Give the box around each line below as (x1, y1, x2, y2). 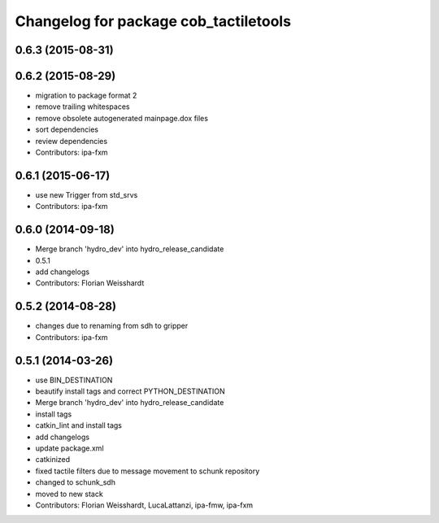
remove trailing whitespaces (35, 102, 130, 111)
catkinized (35, 455, 71, 464)
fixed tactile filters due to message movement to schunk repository (35, 466, 260, 476)
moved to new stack (35, 489, 103, 499)
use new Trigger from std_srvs (35, 190, 138, 199)
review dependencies (35, 136, 108, 146)
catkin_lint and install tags (35, 421, 122, 430)
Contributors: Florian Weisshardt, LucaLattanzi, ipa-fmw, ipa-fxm (35, 500, 254, 510)
